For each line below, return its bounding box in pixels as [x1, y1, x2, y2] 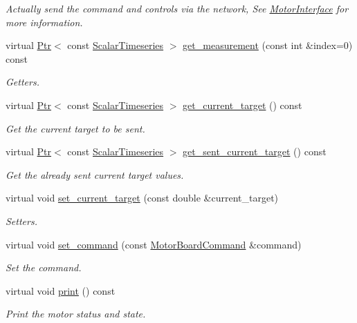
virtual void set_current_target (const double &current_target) [6, 190, 279, 205]
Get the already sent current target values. [6, 167, 184, 182]
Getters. [6, 75, 39, 89]
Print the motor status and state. [6, 306, 146, 321]
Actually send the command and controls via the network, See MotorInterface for [6, 1, 349, 15]
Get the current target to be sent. [6, 121, 145, 135]
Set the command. [6, 260, 82, 275]
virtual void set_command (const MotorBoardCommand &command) [6, 237, 302, 251]
